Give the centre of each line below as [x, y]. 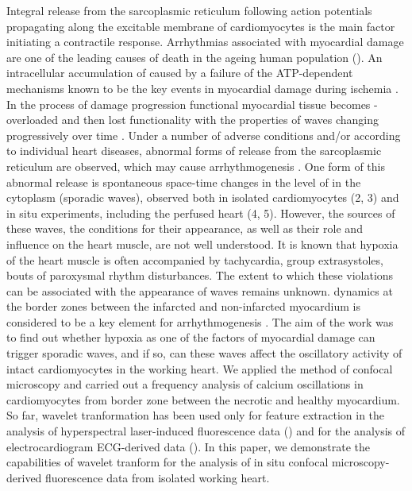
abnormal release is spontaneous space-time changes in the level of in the [184, 182]
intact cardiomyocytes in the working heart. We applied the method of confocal [200, 368]
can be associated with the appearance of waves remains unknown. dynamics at [200, 290]
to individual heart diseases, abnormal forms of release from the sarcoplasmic [194, 151]
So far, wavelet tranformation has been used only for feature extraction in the [196, 415]
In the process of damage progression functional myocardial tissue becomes [189, 104]
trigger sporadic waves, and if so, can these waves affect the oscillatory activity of [204, 353]
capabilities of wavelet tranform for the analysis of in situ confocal [167, 462]
